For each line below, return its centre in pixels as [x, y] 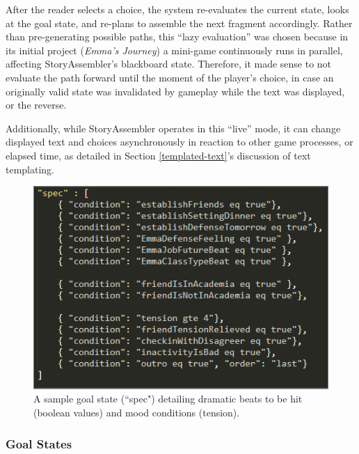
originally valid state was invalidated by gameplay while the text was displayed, [175, 91]
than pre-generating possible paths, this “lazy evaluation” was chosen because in [177, 37]
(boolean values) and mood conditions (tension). [137, 413]
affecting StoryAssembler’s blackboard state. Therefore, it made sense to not [169, 64]
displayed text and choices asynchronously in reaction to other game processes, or [179, 142]
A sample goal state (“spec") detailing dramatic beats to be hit [168, 399]
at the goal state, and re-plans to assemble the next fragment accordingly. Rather [179, 23]
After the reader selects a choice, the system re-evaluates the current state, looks [177, 9]
